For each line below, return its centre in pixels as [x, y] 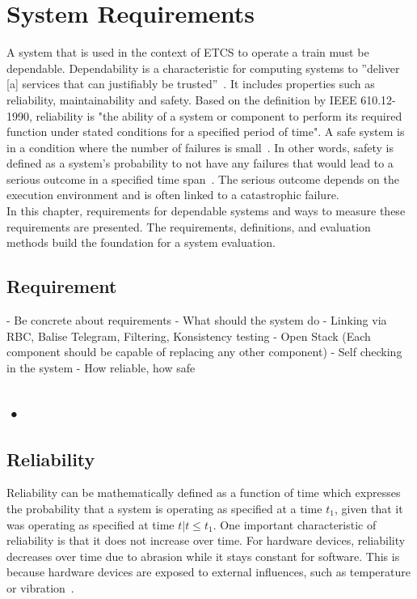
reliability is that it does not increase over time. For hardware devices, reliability [206, 540]
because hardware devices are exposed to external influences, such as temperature [208, 572]
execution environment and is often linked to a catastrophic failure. [173, 195]
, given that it [369, 508]
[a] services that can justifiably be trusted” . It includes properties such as [191, 84]
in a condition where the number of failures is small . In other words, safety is [200, 147]
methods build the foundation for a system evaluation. [141, 242]
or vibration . [40, 587]
